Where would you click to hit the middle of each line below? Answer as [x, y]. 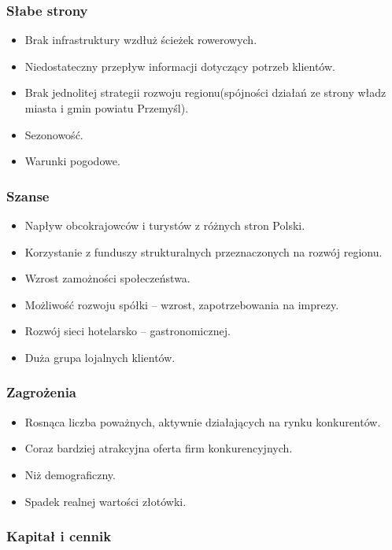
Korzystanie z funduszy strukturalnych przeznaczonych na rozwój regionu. [203, 251]
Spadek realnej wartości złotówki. [105, 501]
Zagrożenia [42, 392]
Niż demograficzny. [70, 474]
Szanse [28, 196]
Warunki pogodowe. [72, 161]
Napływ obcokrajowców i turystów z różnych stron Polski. [165, 225]
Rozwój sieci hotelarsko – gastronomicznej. [128, 331]
